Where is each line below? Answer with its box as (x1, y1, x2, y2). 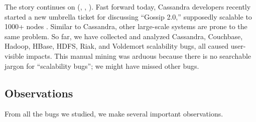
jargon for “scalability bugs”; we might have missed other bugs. (5, 60, 199, 71)
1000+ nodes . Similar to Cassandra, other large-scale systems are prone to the (5, 21, 247, 32)
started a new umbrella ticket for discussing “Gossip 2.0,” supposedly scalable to (5, 11, 252, 22)
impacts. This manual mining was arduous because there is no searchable (26, 50, 251, 61)
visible (5, 50, 24, 61)
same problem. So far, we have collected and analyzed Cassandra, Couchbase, (5, 31, 243, 41)
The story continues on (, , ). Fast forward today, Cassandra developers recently (5, 2, 251, 12)
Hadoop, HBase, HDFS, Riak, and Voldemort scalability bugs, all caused (5, 41, 229, 51)
